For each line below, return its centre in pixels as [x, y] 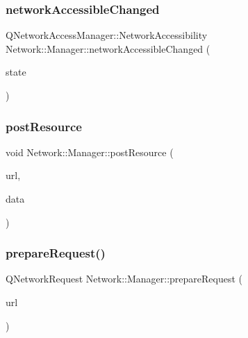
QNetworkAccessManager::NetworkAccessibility [107, 35]
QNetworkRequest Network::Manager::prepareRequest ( [124, 279]
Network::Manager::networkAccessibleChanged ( [108, 48]
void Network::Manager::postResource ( [90, 152]
